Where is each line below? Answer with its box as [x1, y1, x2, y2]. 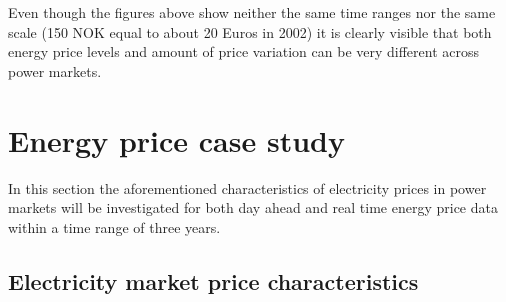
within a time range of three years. [8, 216, 221, 237]
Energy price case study [8, 119, 345, 160]
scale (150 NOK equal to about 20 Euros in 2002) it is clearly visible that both [8, 21, 492, 42]
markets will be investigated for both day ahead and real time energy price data [8, 197, 498, 218]
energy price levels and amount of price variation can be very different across [8, 41, 480, 62]
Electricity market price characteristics [8, 265, 419, 296]
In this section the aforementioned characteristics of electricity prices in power [8, 177, 487, 198]
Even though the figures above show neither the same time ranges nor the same [8, 2, 496, 22]
